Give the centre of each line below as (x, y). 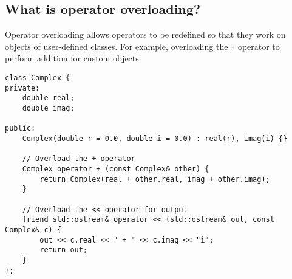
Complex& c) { (33, 229)
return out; (64, 250)
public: (20, 129)
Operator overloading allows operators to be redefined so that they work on (145, 34)
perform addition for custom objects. (73, 58)
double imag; (48, 108)
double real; (48, 98)
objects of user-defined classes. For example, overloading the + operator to (142, 46)
